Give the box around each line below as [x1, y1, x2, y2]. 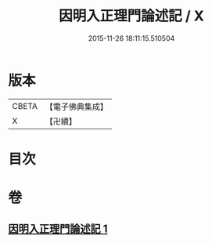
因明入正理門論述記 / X [58, 7, 205, 25]
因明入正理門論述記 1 [8, 223, 108, 236]
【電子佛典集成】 [45, 101, 108, 112]
